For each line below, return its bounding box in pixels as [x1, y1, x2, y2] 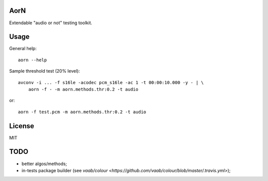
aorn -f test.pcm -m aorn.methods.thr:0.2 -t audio [18, 109, 146, 115]
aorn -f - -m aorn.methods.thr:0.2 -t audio [28, 87, 138, 92]
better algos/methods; [21, 161, 67, 167]
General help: [9, 45, 37, 51]
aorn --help [18, 57, 47, 63]
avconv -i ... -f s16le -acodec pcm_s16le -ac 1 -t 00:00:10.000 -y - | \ [18, 80, 204, 85]
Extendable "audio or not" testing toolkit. [9, 20, 93, 26]
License [9, 122, 34, 130]
